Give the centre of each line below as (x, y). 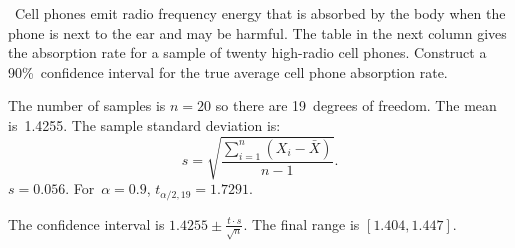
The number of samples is (87, 105)
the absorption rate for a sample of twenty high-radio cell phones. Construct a (247, 52)
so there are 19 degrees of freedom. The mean (356, 105)
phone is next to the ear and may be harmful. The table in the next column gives (257, 32)
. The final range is (301, 223)
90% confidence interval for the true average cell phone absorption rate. (228, 71)
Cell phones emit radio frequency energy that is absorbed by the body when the (260, 13)
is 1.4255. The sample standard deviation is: (144, 124)
